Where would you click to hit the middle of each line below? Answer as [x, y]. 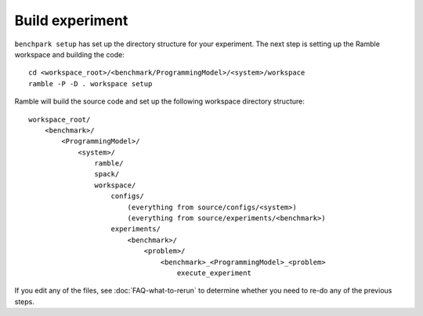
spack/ [107, 174]
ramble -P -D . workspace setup [90, 84]
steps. [24, 301]
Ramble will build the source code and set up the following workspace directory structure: [159, 101]
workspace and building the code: [69, 54]
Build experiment [71, 20]
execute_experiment [214, 273]
